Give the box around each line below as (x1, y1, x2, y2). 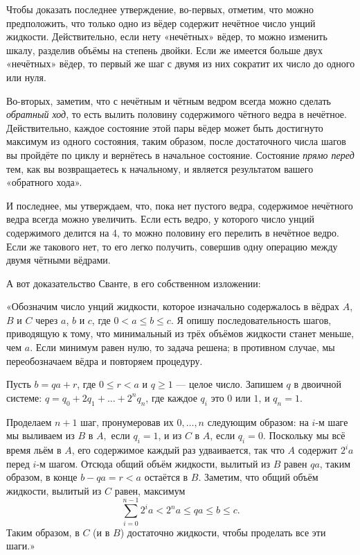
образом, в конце (6, 470, 78, 484)
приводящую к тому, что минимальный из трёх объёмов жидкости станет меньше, (6, 326, 354, 341)
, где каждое (145, 390, 197, 404)
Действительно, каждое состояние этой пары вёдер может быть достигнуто (6, 120, 323, 135)
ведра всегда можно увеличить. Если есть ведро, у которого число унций (6, 212, 314, 226)
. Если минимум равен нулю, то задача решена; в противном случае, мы (30, 340, 335, 355)
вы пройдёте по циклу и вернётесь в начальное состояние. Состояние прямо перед (6, 147, 354, 162)
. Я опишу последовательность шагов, (170, 312, 332, 327)
